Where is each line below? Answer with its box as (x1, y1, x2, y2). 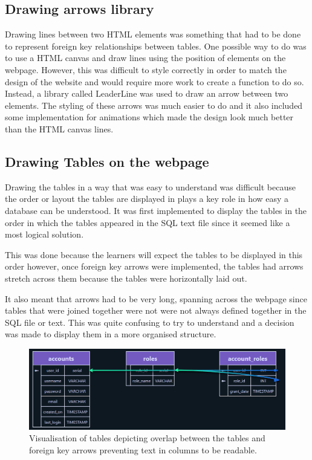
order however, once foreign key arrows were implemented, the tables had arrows (5, 260, 304, 273)
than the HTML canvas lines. (5, 122, 114, 135)
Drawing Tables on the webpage (5, 152, 209, 170)
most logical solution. (5, 228, 84, 241)
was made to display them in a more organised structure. (5, 328, 216, 340)
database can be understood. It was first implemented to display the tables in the (5, 204, 307, 216)
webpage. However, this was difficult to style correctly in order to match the (5, 63, 287, 76)
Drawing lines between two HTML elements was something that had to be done (5, 28, 301, 40)
